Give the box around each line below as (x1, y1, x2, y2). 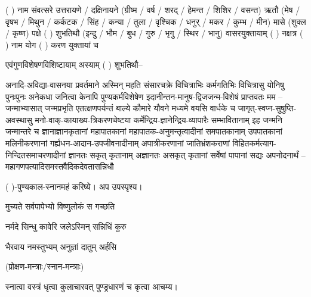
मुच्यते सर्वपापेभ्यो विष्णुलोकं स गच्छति (5, 200, 115, 212)
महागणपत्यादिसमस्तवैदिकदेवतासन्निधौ (5, 160, 114, 173)
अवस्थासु (5, 113, 32, 126)
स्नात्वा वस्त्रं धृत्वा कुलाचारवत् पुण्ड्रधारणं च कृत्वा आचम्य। (5, 280, 178, 292)
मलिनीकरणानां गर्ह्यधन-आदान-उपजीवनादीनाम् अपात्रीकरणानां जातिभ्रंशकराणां (5, 136, 230, 149)
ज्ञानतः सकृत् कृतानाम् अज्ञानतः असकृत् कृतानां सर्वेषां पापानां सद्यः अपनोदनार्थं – (68, 148, 306, 161)
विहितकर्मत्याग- (232, 136, 276, 149)
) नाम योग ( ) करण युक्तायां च (5, 38, 98, 51)
